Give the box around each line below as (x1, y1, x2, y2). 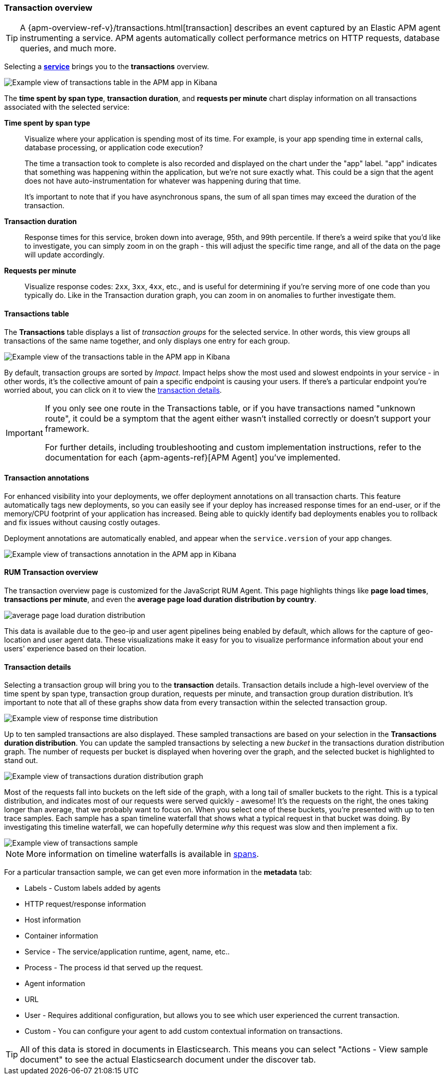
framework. (45, 423, 90, 434)
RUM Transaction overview (4, 568, 98, 577)
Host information (25, 915, 81, 925)
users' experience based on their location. (4, 644, 146, 653)
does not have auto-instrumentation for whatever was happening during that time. (25, 176, 301, 186)
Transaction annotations (4, 473, 90, 483)
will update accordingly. (25, 250, 105, 259)
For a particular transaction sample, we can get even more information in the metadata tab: (4, 868, 312, 877)
